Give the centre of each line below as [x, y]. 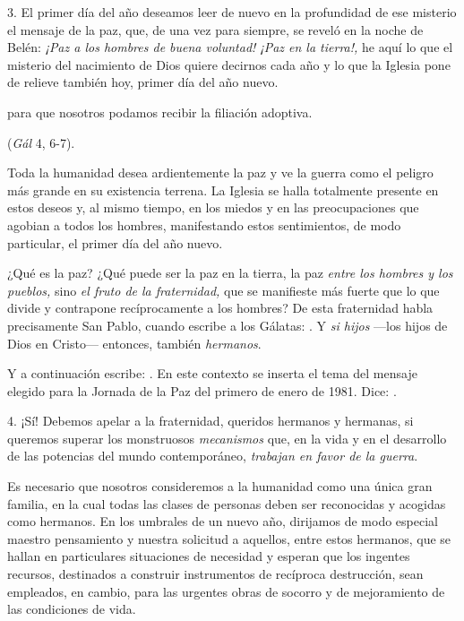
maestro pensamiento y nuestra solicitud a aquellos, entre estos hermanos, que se [229, 538]
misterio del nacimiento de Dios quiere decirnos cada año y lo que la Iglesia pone [229, 64]
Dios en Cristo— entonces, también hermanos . [134, 343]
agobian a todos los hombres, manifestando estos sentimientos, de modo [204, 224]
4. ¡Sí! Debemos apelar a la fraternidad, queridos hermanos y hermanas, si [211, 421]
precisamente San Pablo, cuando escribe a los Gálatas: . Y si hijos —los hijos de [228, 325]
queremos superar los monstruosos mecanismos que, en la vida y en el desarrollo [227, 438]
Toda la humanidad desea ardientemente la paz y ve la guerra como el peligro [220, 172]
